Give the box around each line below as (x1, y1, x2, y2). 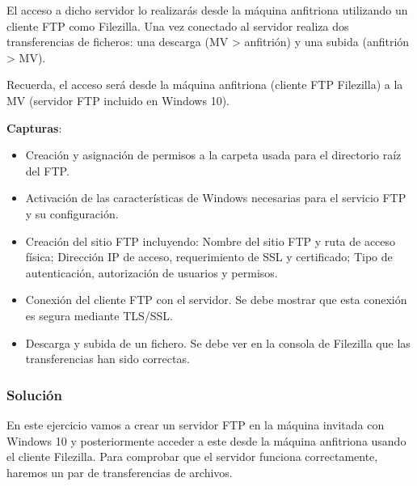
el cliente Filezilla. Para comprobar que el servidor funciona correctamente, (6, 448, 378, 465)
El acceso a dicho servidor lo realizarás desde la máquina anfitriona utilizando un (6, 2, 408, 18)
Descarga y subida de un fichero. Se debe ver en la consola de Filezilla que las (25, 334, 411, 351)
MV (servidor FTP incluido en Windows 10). (6, 91, 230, 108)
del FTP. (25, 162, 69, 179)
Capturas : (6, 119, 62, 136)
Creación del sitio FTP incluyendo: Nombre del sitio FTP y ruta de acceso (25, 232, 396, 249)
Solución (6, 384, 62, 404)
